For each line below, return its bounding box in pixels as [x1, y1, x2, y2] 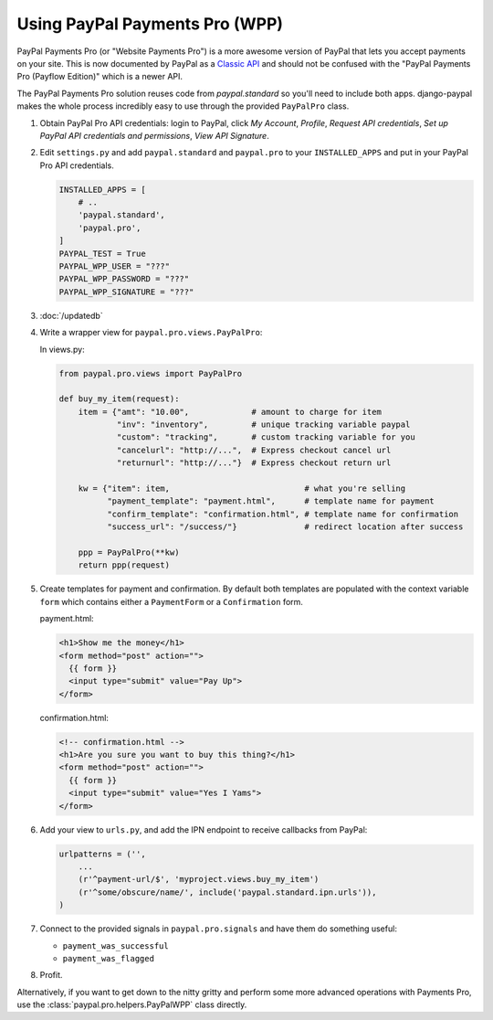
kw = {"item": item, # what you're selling [78, 483, 406, 494]
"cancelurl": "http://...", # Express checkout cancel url [116, 444, 392, 455]
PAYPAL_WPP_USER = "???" [58, 261, 171, 271]
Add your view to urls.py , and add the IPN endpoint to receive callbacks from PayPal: [39, 823, 368, 835]
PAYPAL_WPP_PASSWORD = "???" [58, 274, 190, 284]
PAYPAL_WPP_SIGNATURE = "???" [58, 286, 194, 297]
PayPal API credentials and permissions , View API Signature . [39, 130, 269, 141]
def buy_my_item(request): [58, 394, 180, 404]
